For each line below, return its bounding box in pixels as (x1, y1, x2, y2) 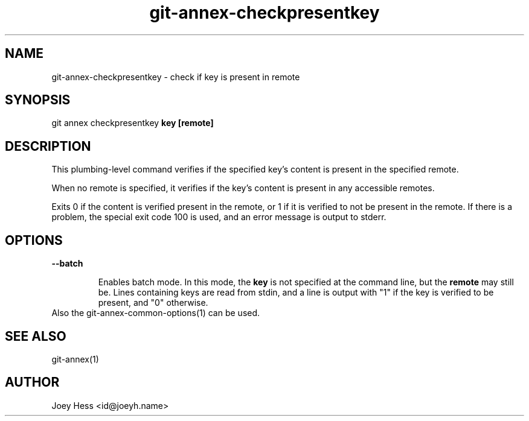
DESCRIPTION (5, 138, 91, 154)
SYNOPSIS (5, 92, 71, 108)
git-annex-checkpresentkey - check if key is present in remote (51, 71, 300, 82)
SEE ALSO (5, 328, 66, 344)
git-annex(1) (51, 353, 99, 364)
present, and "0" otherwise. (98, 297, 208, 308)
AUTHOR (5, 375, 60, 390)
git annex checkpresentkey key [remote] (51, 118, 214, 128)
